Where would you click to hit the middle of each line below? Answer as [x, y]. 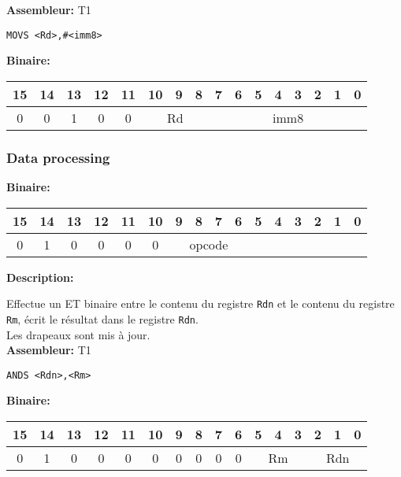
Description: [40, 277]
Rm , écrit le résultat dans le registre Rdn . [102, 318]
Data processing [58, 157]
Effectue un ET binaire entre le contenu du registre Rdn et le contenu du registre [200, 303]
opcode [209, 244]
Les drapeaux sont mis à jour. [78, 334]
